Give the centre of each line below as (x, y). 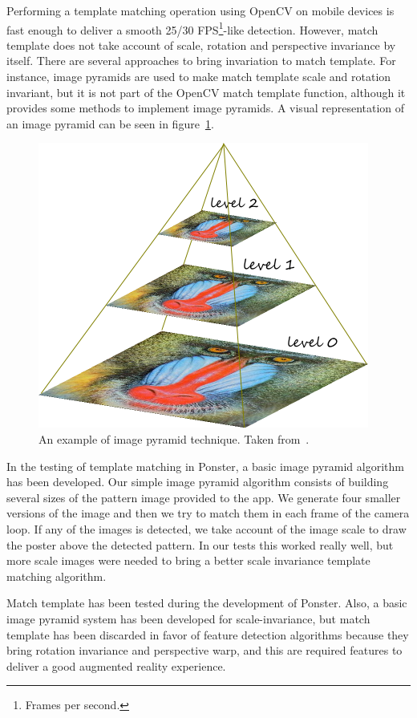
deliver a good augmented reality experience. (116, 665)
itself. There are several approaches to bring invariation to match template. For (201, 61)
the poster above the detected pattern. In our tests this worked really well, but (200, 544)
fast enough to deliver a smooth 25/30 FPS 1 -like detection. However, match (192, 28)
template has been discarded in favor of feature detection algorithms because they (208, 634)
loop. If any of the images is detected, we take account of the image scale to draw (206, 528)
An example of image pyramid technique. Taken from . (174, 439)
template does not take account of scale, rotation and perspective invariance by (201, 45)
